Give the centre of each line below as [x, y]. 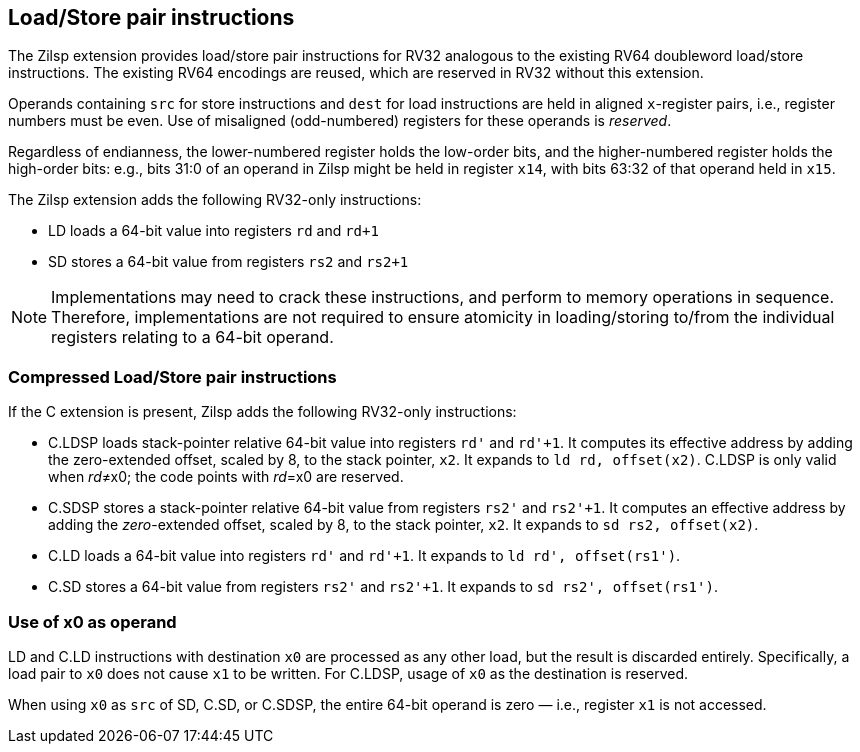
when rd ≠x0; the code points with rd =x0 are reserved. [226, 477]
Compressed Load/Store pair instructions [172, 376]
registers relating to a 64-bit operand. [192, 337]
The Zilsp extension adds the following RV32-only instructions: [215, 200]
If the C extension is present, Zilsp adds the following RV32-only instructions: [262, 412]
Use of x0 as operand [92, 621]
